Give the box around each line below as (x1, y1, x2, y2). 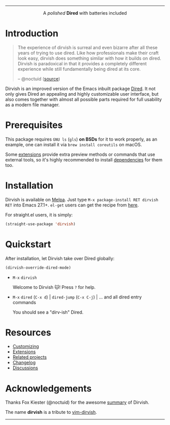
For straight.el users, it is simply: (5, 211, 73, 218)
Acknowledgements (5, 382, 92, 394)
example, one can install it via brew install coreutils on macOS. (5, 141, 142, 147)
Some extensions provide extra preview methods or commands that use (5, 151, 155, 157)
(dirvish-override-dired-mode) (5, 265, 71, 270)
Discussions (12, 365, 38, 371)
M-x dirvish (12, 275, 37, 280)
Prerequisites (5, 119, 63, 131)
